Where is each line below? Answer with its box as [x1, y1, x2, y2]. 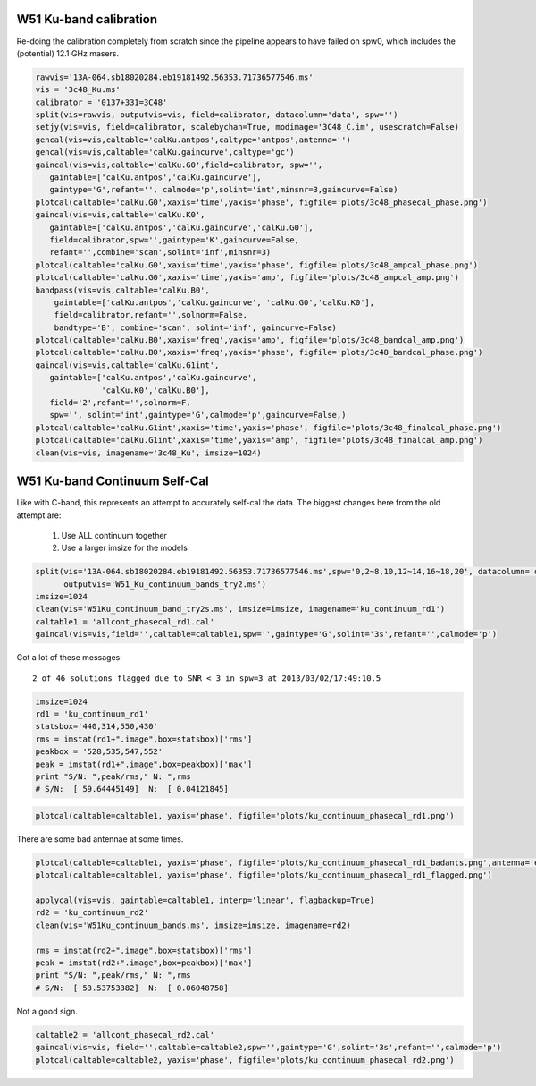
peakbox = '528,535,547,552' [35, 747, 163, 757]
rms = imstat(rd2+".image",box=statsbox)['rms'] [35, 945, 253, 955]
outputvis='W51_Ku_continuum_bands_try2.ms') [63, 579, 267, 590]
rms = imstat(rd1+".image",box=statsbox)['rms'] [35, 734, 253, 744]
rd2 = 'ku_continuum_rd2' [35, 908, 149, 918]
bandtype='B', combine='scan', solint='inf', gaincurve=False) [54, 322, 338, 333]
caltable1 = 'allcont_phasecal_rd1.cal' [35, 616, 214, 626]
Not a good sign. [16, 1005, 78, 1016]
